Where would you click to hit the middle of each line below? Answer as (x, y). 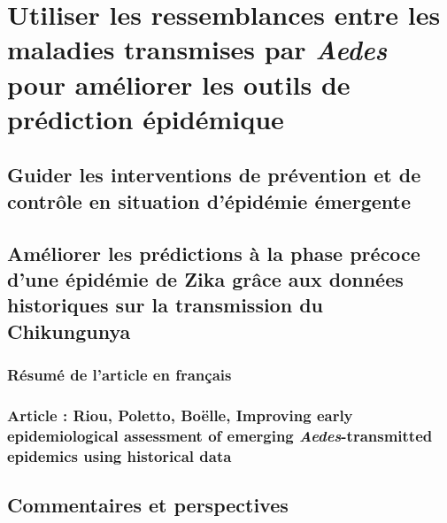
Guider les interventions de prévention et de (214, 175)
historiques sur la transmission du (165, 305)
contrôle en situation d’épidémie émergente (209, 200)
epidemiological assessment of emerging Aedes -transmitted (220, 435)
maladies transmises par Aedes (197, 50)
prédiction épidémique (146, 118)
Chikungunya (69, 331)
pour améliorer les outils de (179, 84)
